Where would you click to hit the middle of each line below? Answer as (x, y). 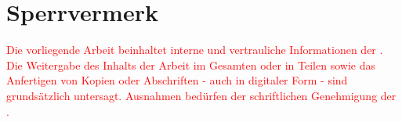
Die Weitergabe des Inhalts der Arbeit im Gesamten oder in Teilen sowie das (191, 65)
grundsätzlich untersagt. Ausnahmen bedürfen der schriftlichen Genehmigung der (201, 95)
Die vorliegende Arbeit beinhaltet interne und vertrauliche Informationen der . (195, 50)
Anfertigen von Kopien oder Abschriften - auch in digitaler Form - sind (177, 80)
